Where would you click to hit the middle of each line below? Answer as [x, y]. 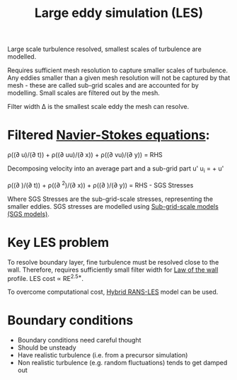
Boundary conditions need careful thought [79, 340]
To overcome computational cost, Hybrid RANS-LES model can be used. [113, 292]
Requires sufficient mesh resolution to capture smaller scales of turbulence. [118, 70]
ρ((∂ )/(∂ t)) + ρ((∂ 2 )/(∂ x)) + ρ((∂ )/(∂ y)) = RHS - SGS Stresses [100, 184]
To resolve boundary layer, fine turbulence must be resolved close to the [113, 262]
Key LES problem [58, 242]
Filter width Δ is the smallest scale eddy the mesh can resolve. [98, 107]
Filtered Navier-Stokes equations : [109, 135]
